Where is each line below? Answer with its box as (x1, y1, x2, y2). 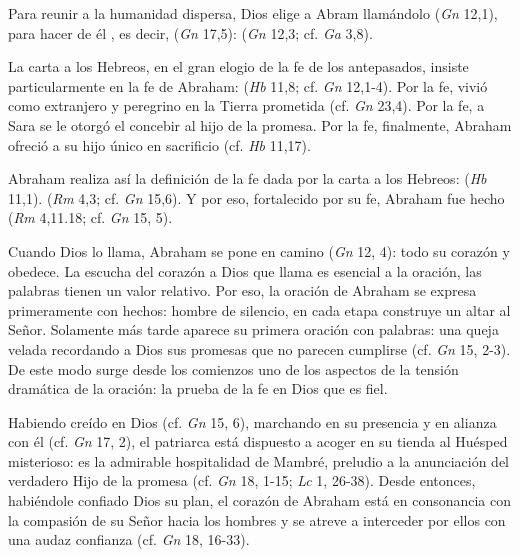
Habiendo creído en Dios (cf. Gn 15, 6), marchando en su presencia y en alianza (8, 411, 497, 432)
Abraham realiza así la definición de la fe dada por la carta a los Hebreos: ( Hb (8, 168, 487, 189)
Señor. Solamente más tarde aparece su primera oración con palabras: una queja (8, 319, 499, 340)
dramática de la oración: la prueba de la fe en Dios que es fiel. (8, 378, 388, 399)
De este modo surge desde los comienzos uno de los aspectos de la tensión (8, 358, 459, 379)
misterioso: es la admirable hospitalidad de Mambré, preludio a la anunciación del (8, 450, 509, 471)
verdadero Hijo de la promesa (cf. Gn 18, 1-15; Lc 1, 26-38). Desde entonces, (8, 470, 476, 491)
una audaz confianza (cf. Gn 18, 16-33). (8, 529, 250, 550)
